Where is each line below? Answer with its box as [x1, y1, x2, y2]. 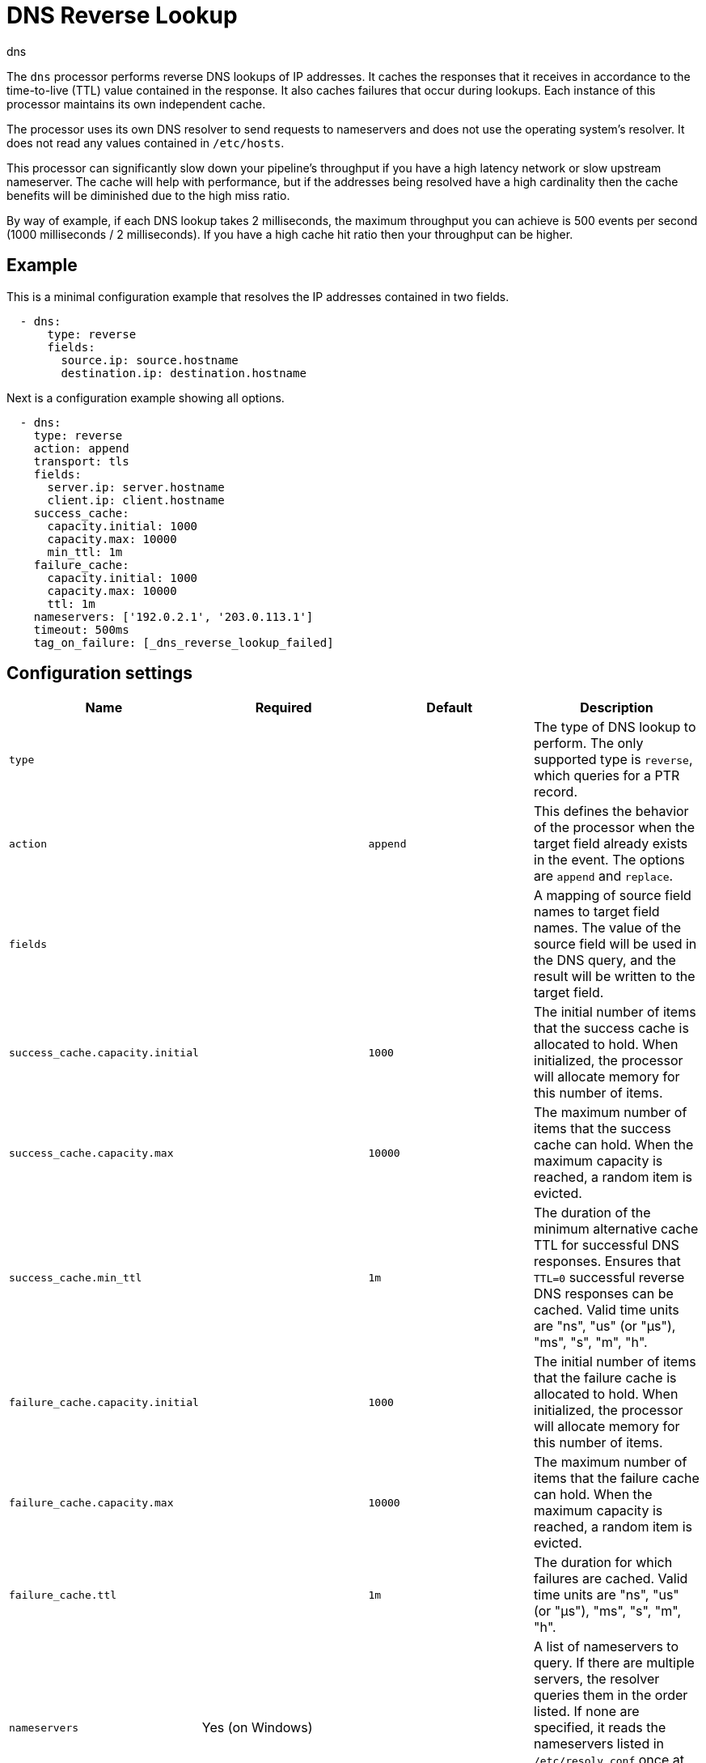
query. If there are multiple [534, 1655, 695, 1672]
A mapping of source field [534, 887, 691, 904]
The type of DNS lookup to [534, 719, 696, 736]
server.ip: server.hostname [47, 480, 225, 494]
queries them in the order [534, 1687, 688, 1704]
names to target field [534, 903, 660, 920]
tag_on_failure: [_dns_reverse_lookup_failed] [33, 635, 334, 649]
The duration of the [534, 1204, 651, 1221]
